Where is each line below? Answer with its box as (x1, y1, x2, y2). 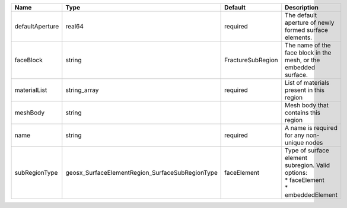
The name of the (285, 41, 332, 49)
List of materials (285, 79, 330, 87)
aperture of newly (285, 18, 335, 27)
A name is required (285, 124, 338, 132)
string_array (65, 86, 99, 94)
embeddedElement (285, 191, 338, 199)
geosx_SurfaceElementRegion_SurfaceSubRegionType (65, 169, 218, 177)
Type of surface (285, 146, 329, 154)
